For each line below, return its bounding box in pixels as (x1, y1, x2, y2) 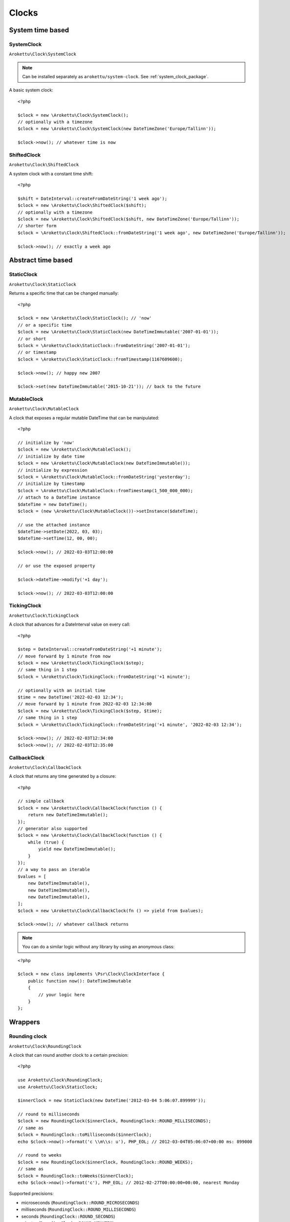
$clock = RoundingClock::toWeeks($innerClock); (18, 1173, 134, 1178)
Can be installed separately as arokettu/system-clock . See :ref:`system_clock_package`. (22, 74, 209, 80)
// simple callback (18, 798, 65, 804)
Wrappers (9, 1018, 40, 1026)
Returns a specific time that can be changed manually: (9, 290, 119, 296)
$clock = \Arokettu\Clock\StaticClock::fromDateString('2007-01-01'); (18, 343, 191, 348)
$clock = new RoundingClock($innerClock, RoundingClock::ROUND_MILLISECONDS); (18, 1118, 211, 1124)
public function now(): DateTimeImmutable (27, 978, 132, 983)
